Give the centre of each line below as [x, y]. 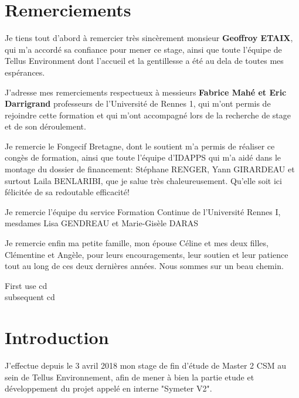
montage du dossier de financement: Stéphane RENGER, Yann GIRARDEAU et [150, 169]
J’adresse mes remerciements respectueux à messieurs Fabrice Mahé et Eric [146, 92]
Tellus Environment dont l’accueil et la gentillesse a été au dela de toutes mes [144, 61]
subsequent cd [30, 297]
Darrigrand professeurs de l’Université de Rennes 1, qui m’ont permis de [138, 103]
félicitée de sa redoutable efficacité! [67, 192]
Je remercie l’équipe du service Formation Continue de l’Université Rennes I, [143, 211]
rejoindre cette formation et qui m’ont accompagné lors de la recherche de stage [148, 115]
